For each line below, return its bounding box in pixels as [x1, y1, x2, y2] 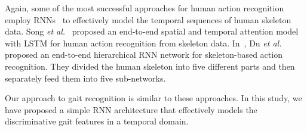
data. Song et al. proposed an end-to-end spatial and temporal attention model [5, 25, 299, 38]
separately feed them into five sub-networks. [5, 71, 166, 84]
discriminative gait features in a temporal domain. [5, 115, 189, 127]
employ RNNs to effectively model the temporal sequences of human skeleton [5, 13, 291, 26]
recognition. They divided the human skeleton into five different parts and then [5, 60, 295, 72]
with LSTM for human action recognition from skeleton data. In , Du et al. [5, 36, 282, 49]
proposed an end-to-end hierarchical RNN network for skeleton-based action [5, 48, 283, 61]
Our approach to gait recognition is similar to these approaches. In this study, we [5, 92, 302, 104]
